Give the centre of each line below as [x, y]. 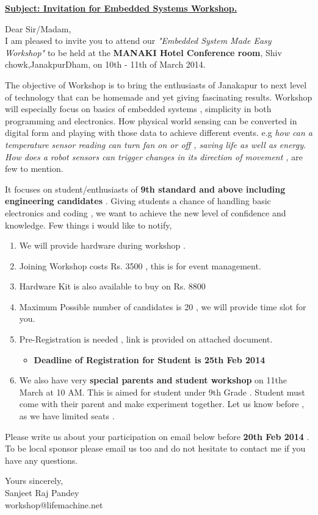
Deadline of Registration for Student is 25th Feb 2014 [150, 359]
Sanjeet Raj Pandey [42, 492]
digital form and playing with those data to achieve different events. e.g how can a [159, 133]
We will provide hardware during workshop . [102, 245]
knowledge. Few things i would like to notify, [89, 225]
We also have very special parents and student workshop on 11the [153, 380]
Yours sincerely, [34, 481]
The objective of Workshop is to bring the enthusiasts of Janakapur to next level [156, 84]
